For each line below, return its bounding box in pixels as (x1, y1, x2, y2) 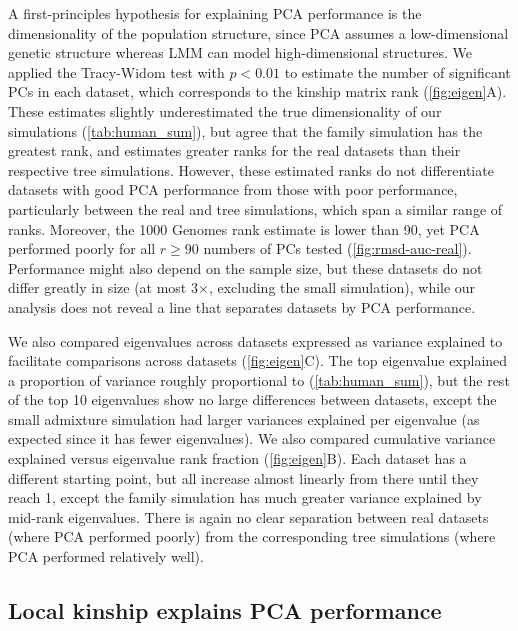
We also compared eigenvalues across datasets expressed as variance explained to (8, 330, 503, 351)
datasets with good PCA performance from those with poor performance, (8, 179, 458, 200)
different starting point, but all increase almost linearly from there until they (8, 467, 479, 488)
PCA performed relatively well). (8, 546, 204, 567)
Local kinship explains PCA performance (8, 595, 442, 626)
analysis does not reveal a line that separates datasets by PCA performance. (8, 296, 476, 317)
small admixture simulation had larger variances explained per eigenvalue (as (8, 408, 480, 429)
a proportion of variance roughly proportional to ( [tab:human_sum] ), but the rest (8, 369, 510, 390)
